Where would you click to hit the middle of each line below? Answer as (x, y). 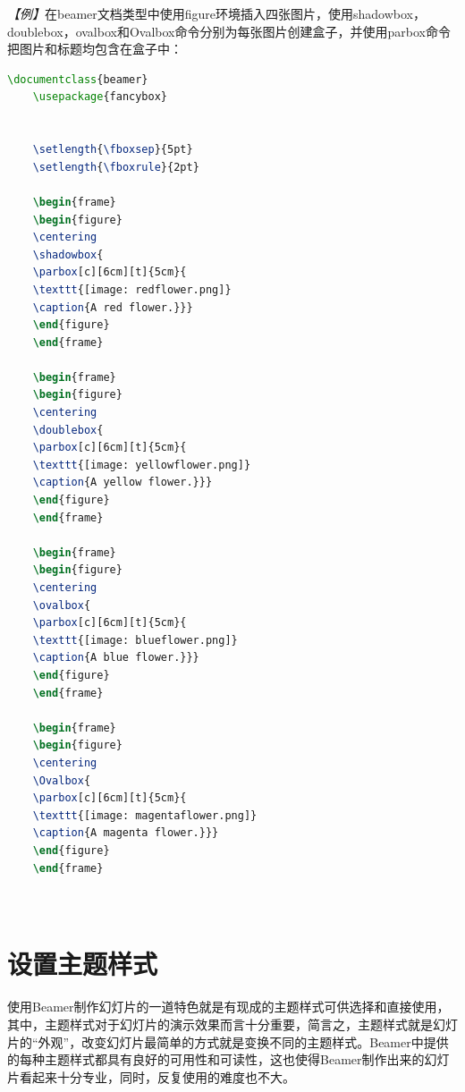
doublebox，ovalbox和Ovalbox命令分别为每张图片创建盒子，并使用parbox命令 (229, 31)
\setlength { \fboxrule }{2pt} (116, 167)
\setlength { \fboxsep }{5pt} (113, 150)
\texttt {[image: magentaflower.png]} (145, 815)
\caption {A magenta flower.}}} (126, 833)
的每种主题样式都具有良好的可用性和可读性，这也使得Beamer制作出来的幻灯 (228, 1059)
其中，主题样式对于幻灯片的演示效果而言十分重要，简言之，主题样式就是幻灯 (232, 1024)
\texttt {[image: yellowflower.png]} (142, 465)
